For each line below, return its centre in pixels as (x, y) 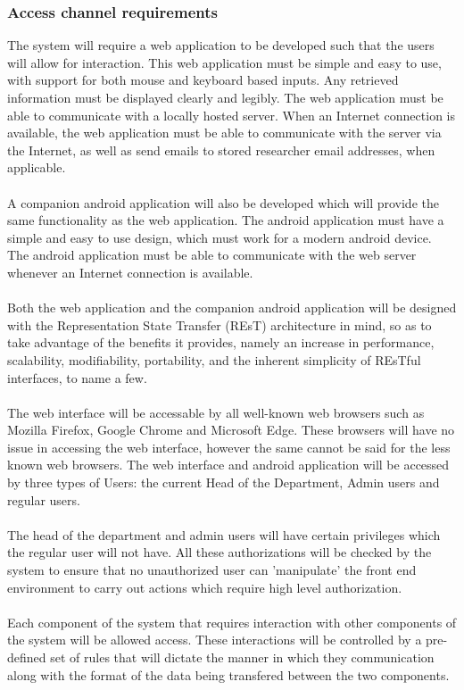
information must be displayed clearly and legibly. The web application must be (225, 97)
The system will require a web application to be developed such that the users (221, 45)
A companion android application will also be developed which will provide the (223, 202)
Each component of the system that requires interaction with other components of (232, 622)
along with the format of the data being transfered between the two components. (228, 674)
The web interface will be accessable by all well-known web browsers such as (216, 412)
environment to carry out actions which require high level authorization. (205, 587)
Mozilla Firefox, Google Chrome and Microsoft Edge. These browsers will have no (231, 430)
